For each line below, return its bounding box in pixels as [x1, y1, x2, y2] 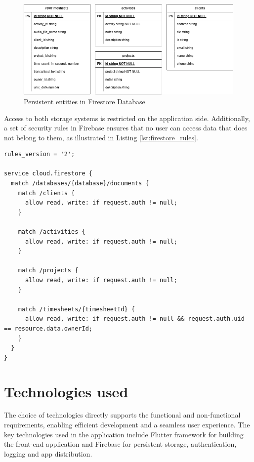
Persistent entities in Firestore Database [24, 96, 145, 106]
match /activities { [18, 228, 85, 236]
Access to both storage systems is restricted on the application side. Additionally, [4, 113, 250, 123]
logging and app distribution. [4, 448, 92, 459]
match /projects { [18, 267, 79, 274]
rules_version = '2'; [4, 151, 75, 158]
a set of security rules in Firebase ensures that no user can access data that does [4, 123, 248, 133]
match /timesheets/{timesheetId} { [18, 305, 135, 313]
